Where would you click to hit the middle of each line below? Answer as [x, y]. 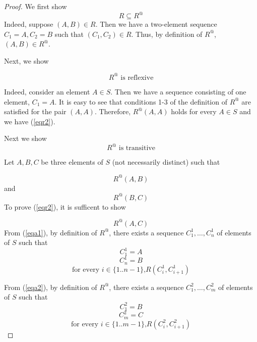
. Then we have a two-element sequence [156, 24]
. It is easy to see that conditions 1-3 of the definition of [141, 101]
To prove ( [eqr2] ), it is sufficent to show [65, 206]
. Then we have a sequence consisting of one [178, 91]
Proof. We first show [36, 6]
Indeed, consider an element [47, 91]
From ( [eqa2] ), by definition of [51, 287]
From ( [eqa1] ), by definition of [51, 232]
